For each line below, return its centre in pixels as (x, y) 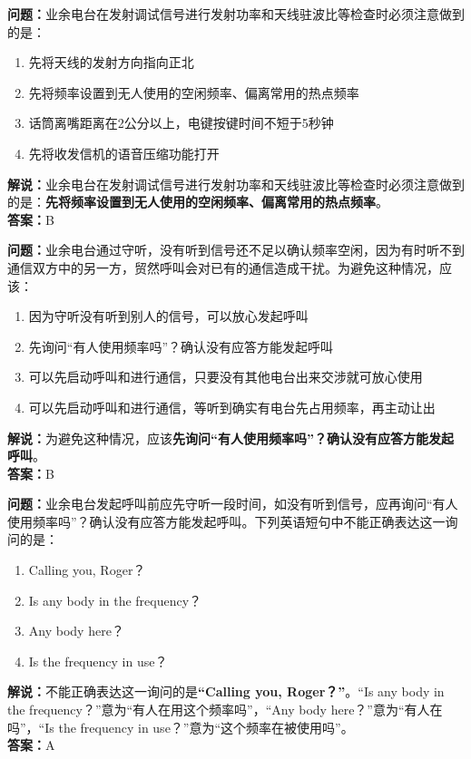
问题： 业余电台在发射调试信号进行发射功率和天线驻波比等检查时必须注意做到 (236, 14)
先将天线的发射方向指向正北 (111, 62)
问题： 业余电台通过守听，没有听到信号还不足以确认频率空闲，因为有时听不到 (236, 250)
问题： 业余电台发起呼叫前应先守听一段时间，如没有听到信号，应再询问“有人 (233, 504)
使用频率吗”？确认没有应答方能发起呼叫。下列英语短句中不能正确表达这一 (226, 521)
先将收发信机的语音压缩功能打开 (124, 153)
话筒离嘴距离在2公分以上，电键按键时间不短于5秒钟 (181, 123)
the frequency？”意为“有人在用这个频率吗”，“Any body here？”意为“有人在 (225, 710)
